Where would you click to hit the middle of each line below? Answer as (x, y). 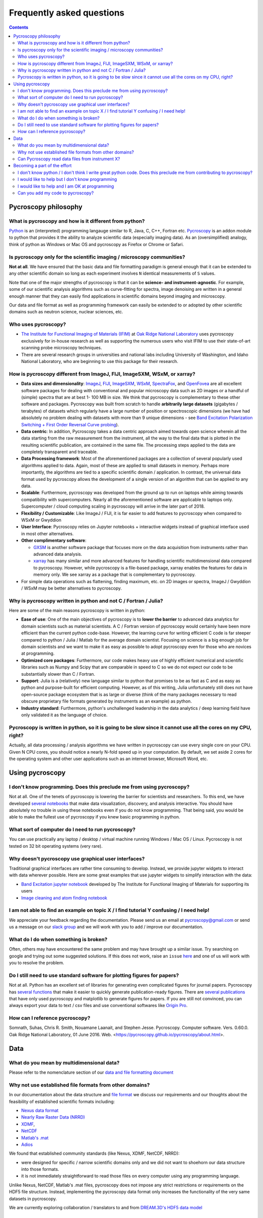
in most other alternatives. (47, 533)
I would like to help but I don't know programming (67, 179)
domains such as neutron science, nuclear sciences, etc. (66, 312)
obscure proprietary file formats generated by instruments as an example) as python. (106, 701)
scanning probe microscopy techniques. (62, 348)
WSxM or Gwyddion (41, 520)
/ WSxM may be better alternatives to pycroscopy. (71, 588)
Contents (19, 27)
